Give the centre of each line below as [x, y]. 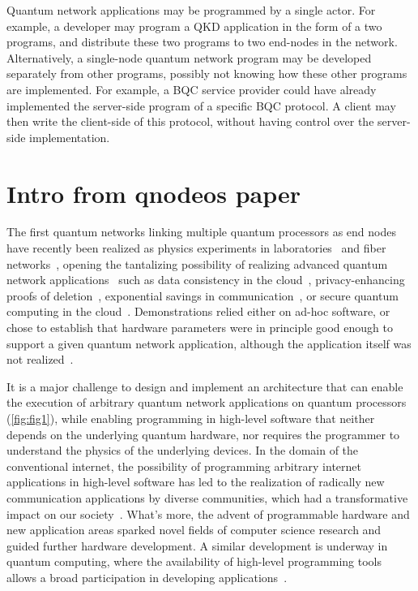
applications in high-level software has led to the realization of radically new [196, 482]
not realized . [40, 359]
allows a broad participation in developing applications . [147, 577]
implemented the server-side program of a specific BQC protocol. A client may [201, 105]
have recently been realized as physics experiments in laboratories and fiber [196, 248]
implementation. [70, 137]
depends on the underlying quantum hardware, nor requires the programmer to [203, 434]
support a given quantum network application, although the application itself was [209, 343]
